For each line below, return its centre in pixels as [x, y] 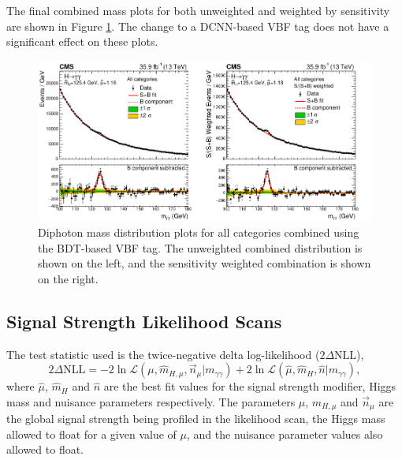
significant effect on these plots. [82, 41]
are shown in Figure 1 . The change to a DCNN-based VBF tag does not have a [198, 26]
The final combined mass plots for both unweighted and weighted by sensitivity [198, 10]
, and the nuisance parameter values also [285, 434]
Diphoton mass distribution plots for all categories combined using [199, 232]
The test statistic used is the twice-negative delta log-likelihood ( [163, 354]
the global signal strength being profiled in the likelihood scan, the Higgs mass [196, 419]
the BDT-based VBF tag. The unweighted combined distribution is [200, 247]
